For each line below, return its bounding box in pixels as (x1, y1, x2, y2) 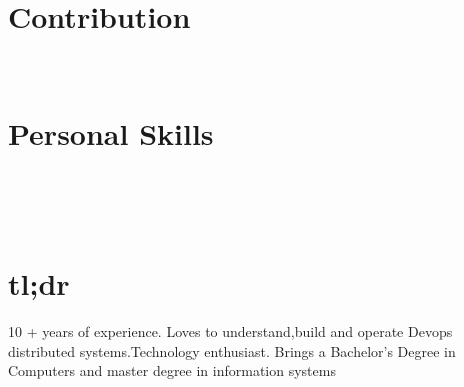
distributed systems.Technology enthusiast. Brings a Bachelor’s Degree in (8, 340, 456, 361)
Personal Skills (8, 112, 214, 153)
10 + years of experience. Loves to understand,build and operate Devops (8, 321, 453, 342)
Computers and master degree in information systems (8, 360, 336, 381)
